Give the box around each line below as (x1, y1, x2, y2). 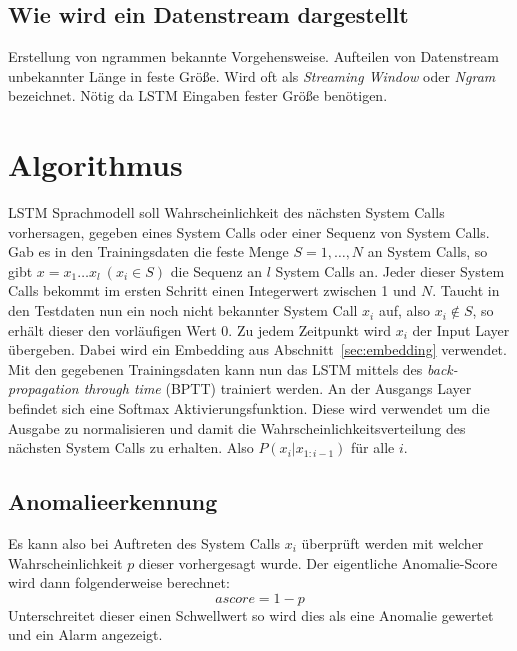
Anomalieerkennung (8, 486, 218, 517)
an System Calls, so (367, 241, 488, 262)
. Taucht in (432, 280, 500, 301)
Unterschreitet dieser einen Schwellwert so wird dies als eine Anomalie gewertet (8, 604, 494, 625)
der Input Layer (412, 319, 510, 340)
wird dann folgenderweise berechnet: (8, 572, 230, 593)
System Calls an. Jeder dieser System (275, 260, 505, 281)
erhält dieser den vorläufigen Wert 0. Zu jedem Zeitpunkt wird (8, 319, 391, 340)
